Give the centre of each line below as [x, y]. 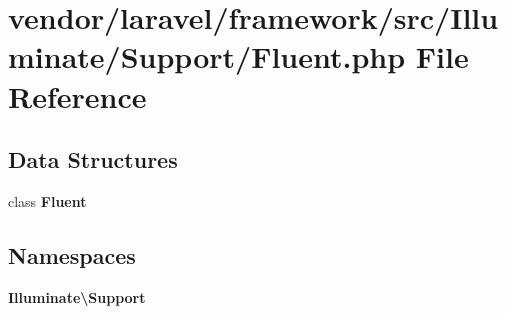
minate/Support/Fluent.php [207, 56]
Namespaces [72, 254]
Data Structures [93, 159]
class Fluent [47, 200]
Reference [77, 95]
